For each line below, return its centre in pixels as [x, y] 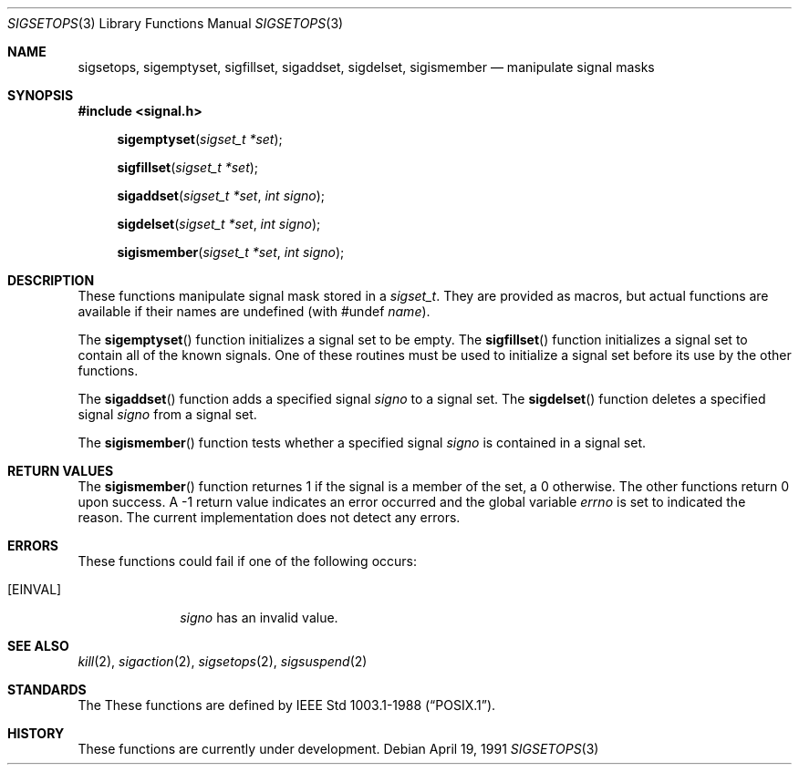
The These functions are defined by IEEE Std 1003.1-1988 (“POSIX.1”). [287, 705]
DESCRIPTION [51, 280]
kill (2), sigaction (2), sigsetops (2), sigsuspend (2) [223, 661]
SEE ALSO [38, 646]
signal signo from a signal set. [167, 414]
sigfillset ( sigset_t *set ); [188, 167]
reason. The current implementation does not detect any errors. [269, 517]
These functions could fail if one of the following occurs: [248, 561]
